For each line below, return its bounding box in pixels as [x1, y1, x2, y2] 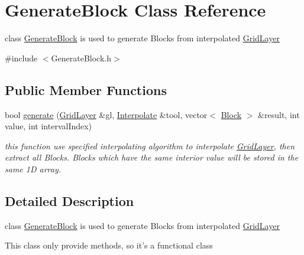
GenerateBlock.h [51, 51, 112, 64]
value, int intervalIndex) [5, 120, 92, 132]
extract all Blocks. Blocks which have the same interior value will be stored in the [5, 151, 299, 164]
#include [5, 51, 38, 64]
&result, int [258, 108, 300, 120]
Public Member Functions [5, 80, 167, 99]
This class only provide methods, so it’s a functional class [5, 239, 213, 251]
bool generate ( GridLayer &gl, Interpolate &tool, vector [5, 108, 208, 120]
